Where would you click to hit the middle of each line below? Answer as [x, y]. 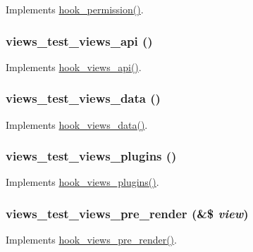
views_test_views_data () [83, 98]
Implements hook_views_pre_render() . [91, 240]
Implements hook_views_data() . [77, 124]
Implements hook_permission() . [75, 9]
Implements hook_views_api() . [74, 67]
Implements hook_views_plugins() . [82, 182]
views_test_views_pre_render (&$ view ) [127, 213]
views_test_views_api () [79, 40]
